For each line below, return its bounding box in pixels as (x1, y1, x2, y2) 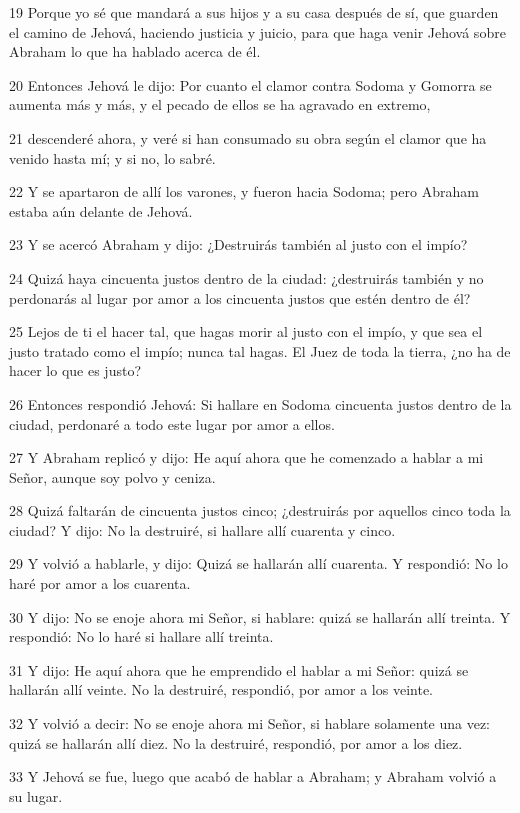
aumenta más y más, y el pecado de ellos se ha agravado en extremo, (9, 94, 431, 115)
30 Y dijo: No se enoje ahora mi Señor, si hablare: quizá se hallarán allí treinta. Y (9, 606, 511, 627)
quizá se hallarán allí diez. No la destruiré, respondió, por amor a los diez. (9, 732, 463, 753)
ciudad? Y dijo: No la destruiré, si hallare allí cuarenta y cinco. (9, 519, 396, 540)
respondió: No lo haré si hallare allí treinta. (9, 626, 274, 647)
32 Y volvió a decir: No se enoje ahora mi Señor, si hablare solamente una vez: (9, 713, 491, 734)
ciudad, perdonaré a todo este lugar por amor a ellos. (9, 413, 335, 434)
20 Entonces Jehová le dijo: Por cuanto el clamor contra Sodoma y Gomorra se (9, 74, 492, 95)
